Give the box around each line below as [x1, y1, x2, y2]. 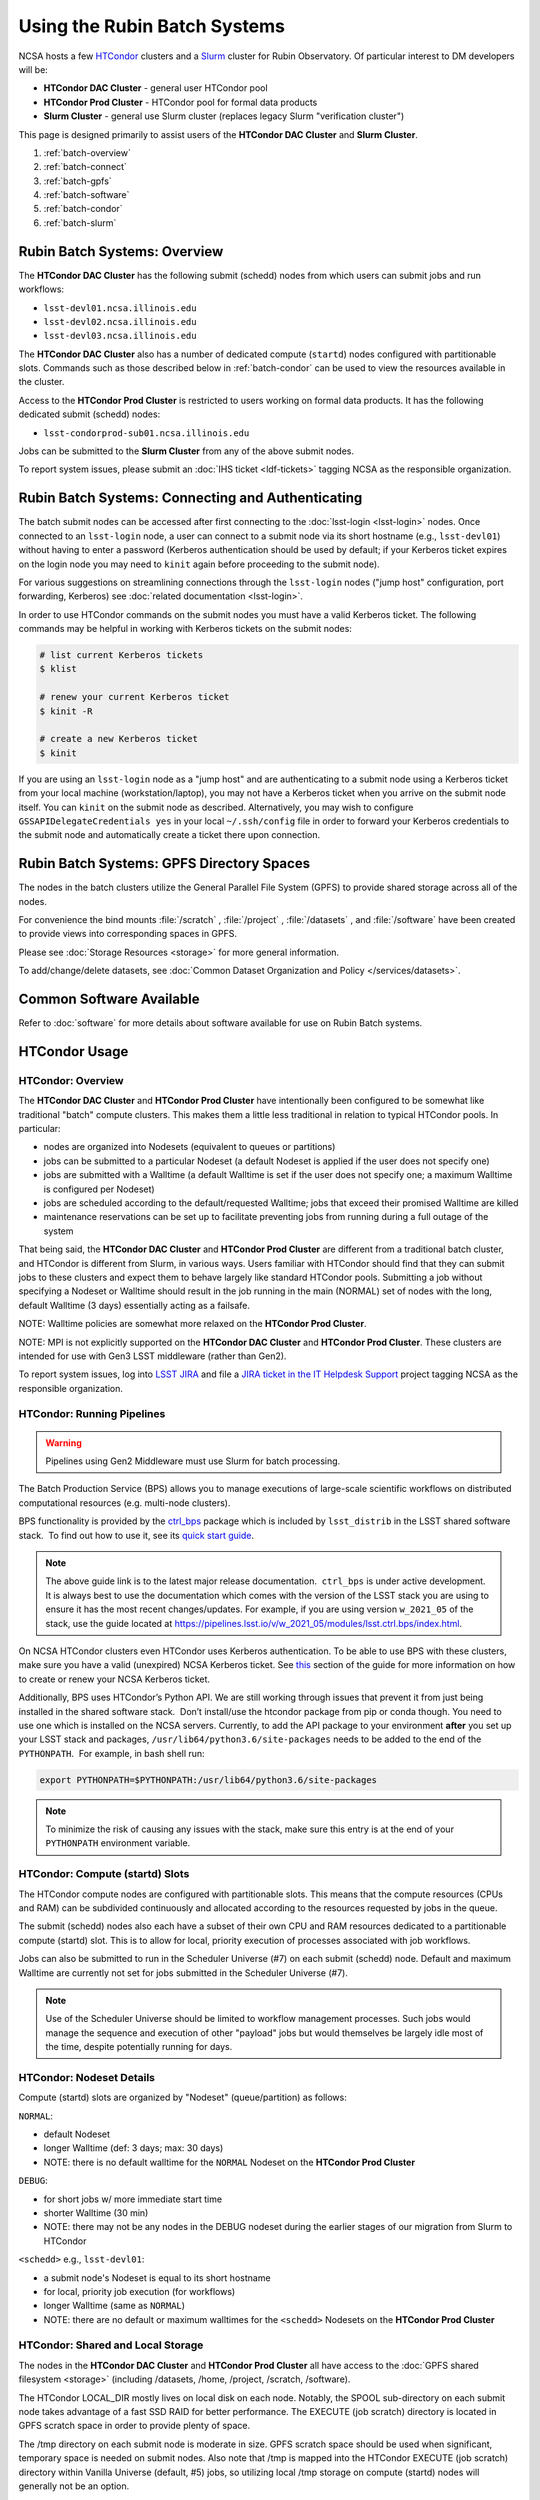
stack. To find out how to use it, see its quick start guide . [18, 1529, 255, 1541]
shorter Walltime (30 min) [43, 2206, 149, 2219]
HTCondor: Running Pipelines [18, 1407, 166, 1421]
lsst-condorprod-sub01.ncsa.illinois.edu [43, 427, 250, 439]
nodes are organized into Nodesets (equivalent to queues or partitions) [43, 1141, 336, 1153]
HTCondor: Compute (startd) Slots [18, 1867, 190, 1881]
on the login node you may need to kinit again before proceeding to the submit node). [18, 558, 380, 570]
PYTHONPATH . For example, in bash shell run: [18, 1747, 205, 1759]
